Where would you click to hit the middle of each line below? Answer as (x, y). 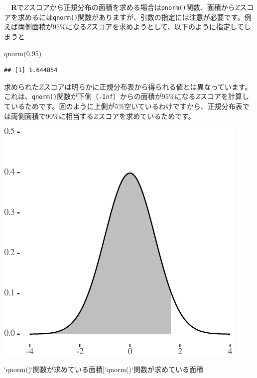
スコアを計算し (225, 96)
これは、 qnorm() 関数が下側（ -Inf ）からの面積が (83, 96)
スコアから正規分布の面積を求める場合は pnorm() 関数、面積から (132, 7)
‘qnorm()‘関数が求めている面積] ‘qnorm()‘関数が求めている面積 (104, 369)
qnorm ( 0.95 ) (23, 53)
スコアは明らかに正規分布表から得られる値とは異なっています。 (148, 86)
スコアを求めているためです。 (147, 116)
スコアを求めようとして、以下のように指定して (168, 27)
